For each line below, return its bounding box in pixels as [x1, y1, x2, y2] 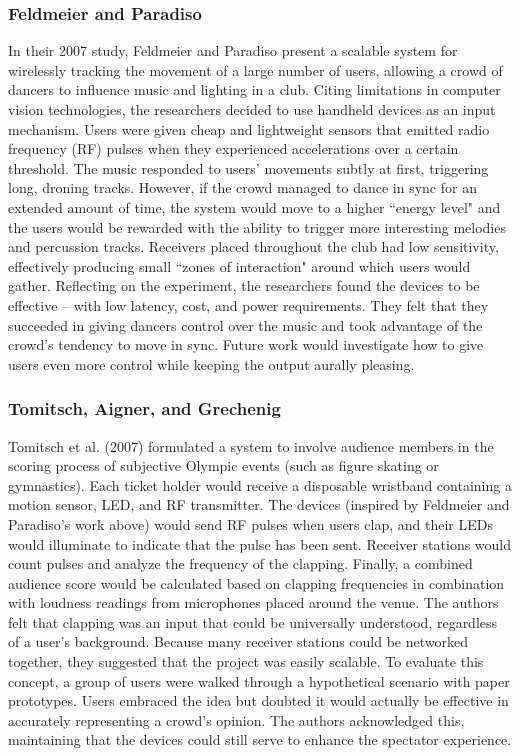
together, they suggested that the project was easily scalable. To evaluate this [8, 651, 484, 672]
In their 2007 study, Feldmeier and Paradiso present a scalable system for [8, 40, 458, 61]
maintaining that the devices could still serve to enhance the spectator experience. [8, 729, 512, 750]
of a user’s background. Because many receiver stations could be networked [8, 631, 469, 652]
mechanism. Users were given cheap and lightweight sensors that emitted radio [8, 118, 490, 139]
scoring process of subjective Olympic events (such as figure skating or [8, 455, 439, 476]
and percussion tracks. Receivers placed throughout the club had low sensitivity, [8, 236, 499, 257]
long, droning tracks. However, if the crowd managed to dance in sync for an [8, 177, 477, 198]
